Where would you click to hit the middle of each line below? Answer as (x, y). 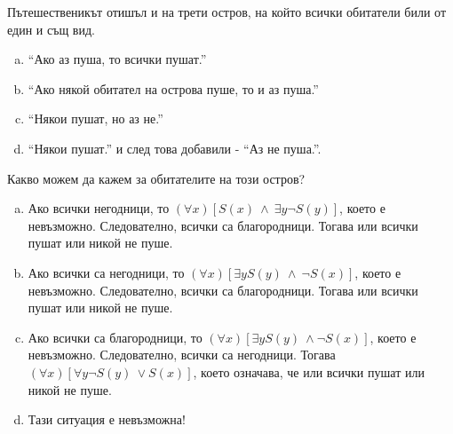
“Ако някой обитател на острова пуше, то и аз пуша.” (173, 88)
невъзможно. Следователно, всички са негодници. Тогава (182, 355)
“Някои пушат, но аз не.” (95, 118)
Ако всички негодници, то (99, 208)
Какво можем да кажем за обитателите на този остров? (156, 178)
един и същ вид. (51, 29)
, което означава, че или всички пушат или (309, 371)
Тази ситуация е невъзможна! (107, 419)
